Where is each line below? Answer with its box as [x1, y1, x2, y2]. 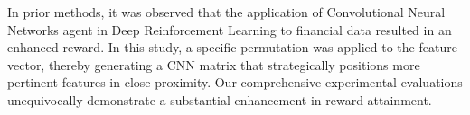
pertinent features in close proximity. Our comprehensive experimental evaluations [7, 73, 463, 92]
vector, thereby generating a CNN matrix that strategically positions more [7, 55, 420, 74]
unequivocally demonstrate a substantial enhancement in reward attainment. [7, 90, 432, 109]
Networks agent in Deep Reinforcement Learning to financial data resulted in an [7, 20, 452, 39]
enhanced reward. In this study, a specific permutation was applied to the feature [7, 38, 457, 57]
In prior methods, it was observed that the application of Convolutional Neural [7, 3, 446, 21]
